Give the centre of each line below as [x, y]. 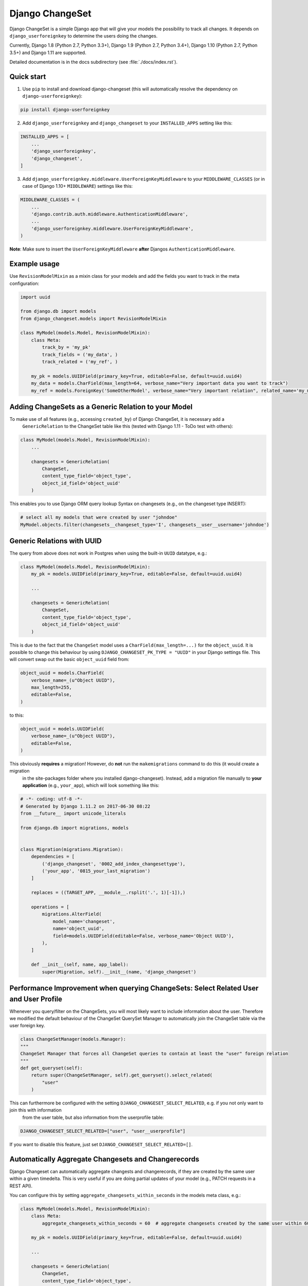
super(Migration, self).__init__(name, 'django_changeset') [119, 972]
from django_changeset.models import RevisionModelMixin [93, 318]
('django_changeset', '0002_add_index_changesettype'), [114, 864]
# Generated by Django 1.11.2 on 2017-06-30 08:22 [85, 806]
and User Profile [36, 999]
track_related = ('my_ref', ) [80, 362]
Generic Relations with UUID [56, 541]
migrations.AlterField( [72, 914]
